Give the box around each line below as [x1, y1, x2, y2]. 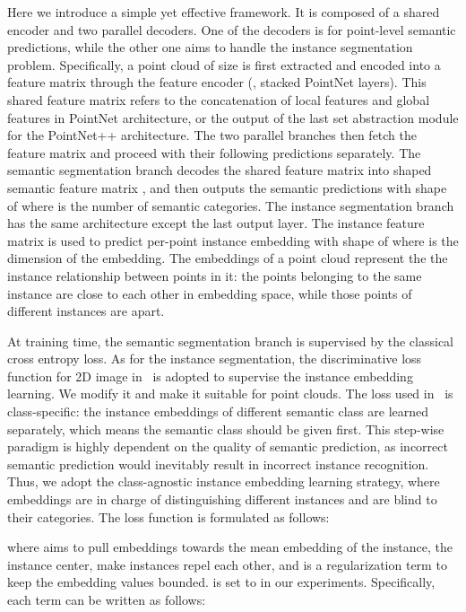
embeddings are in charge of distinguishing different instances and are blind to [7, 490, 437, 509]
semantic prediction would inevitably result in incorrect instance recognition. [7, 454, 429, 473]
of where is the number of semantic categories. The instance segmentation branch [7, 196, 454, 214]
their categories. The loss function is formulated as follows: [7, 507, 330, 526]
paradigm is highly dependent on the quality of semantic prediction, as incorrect [7, 437, 448, 456]
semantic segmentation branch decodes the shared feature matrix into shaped [7, 161, 432, 179]
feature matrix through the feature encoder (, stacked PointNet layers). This [7, 73, 427, 92]
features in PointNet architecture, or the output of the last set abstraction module [7, 108, 459, 127]
